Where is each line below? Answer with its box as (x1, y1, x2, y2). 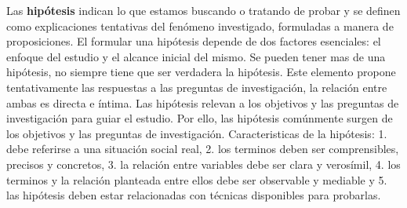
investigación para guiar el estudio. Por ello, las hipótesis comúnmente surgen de (6, 110, 393, 126)
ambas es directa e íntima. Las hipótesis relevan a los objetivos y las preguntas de (6, 94, 399, 111)
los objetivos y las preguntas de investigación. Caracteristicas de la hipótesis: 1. (6, 125, 387, 141)
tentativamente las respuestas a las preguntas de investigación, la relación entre (6, 78, 387, 95)
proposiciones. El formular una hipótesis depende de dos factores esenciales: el (6, 33, 381, 49)
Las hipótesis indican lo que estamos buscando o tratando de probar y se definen (6, 2, 401, 18)
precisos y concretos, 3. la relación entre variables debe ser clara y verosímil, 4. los (6, 155, 401, 172)
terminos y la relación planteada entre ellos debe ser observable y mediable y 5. (6, 171, 387, 188)
